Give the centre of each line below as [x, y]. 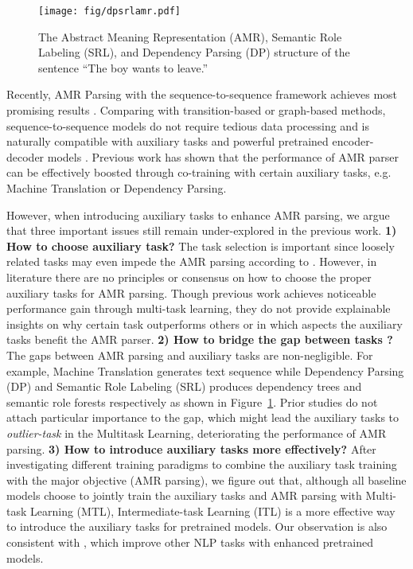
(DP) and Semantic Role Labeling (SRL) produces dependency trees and [184, 386]
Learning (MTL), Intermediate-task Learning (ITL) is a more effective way [213, 511]
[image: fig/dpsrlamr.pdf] [109, 11]
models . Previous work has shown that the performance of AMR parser [223, 156]
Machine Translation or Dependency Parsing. [117, 188]
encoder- [353, 141]
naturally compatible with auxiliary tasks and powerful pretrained [168, 141]
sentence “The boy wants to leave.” [123, 67]
